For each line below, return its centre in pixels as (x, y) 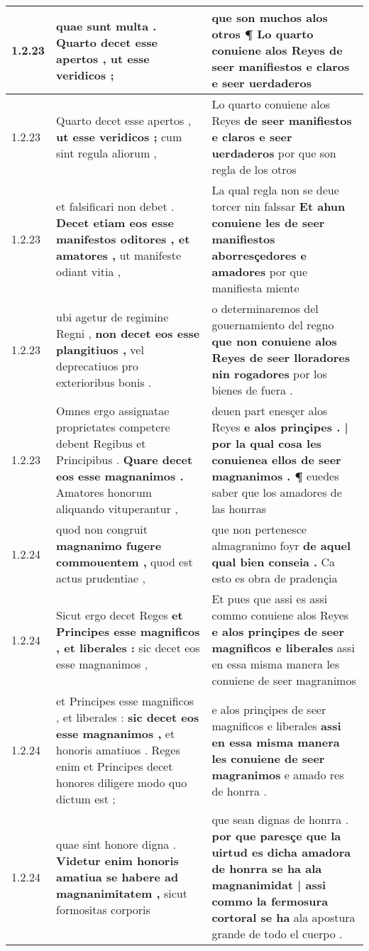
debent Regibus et (101, 443)
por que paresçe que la (276, 836)
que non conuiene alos (274, 341)
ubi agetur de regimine (112, 317)
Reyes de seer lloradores (281, 357)
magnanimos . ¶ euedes (275, 476)
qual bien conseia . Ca (274, 562)
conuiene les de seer (268, 222)
